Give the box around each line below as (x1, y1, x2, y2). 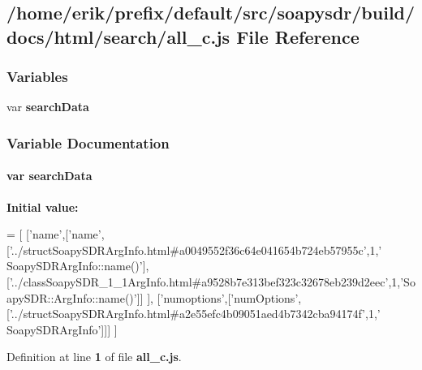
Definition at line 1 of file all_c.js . (6, 348, 182, 365)
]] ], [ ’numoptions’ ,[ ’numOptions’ (136, 289, 299, 306)
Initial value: (6, 198, 79, 215)
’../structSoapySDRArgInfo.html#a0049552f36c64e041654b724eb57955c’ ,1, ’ (9, 241, 382, 258)
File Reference (236, 24, 360, 49)
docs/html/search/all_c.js (6, 24, 230, 49)
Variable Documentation (6, 132, 170, 153)
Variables (6, 67, 68, 87)
